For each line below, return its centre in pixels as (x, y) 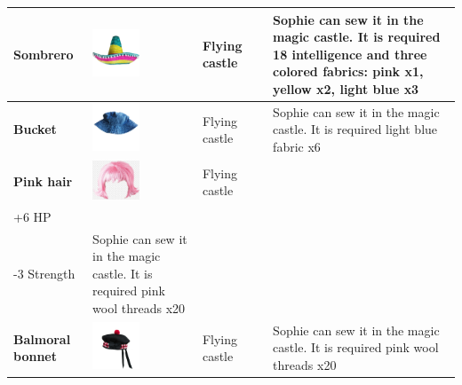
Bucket (35, 129)
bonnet (35, 356)
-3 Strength (44, 273)
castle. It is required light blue (355, 129)
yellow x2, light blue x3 (346, 88)
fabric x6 (297, 146)
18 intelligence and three (350, 54)
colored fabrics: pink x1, (348, 71)
